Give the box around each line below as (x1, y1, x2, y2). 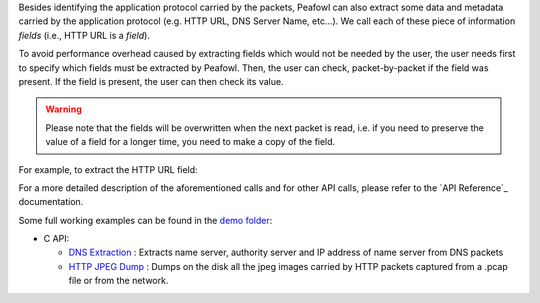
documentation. (18, 196, 84, 208)
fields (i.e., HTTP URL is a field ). (18, 29, 150, 41)
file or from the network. (68, 275, 169, 287)
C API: (43, 233, 70, 245)
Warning (45, 103, 82, 115)
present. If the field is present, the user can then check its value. (18, 75, 284, 87)
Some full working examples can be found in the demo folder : (18, 214, 273, 226)
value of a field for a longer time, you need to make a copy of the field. (45, 136, 336, 148)
